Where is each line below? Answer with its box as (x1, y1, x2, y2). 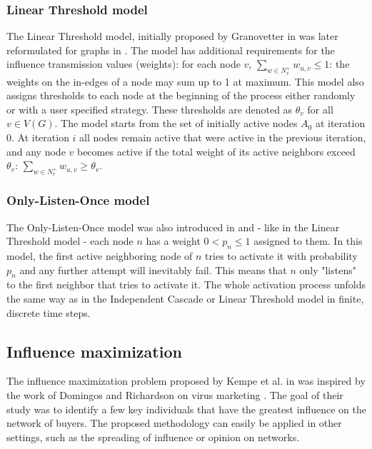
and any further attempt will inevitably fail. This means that (19, 262, 287, 277)
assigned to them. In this (253, 233, 363, 248)
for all (307, 101, 333, 116)
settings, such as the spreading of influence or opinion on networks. (6, 429, 300, 444)
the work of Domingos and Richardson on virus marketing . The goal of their (6, 387, 343, 402)
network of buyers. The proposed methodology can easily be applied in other (6, 415, 342, 430)
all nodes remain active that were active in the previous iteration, (79, 129, 366, 144)
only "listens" (299, 262, 356, 277)
